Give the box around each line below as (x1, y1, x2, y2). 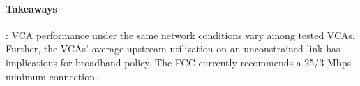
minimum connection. (6, 69, 98, 83)
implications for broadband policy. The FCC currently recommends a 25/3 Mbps (6, 55, 351, 69)
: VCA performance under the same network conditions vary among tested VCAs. (6, 27, 355, 42)
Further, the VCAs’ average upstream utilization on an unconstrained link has (6, 41, 340, 56)
